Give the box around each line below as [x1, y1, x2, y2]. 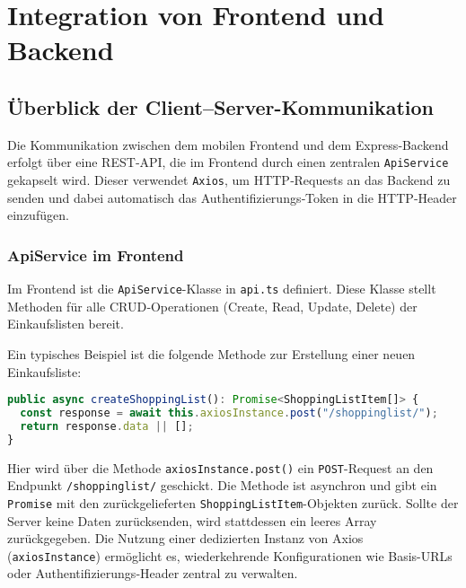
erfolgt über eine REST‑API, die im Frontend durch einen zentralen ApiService [7, 153, 449, 171]
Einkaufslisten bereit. [7, 314, 124, 333]
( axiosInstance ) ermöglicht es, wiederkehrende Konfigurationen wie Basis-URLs [7, 546, 453, 565]
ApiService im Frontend [7, 243, 184, 266]
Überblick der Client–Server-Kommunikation [7, 92, 435, 120]
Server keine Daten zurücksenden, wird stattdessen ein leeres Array [7, 511, 377, 530]
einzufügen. [7, 206, 69, 224]
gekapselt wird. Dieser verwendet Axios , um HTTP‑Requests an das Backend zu [7, 171, 451, 189]
